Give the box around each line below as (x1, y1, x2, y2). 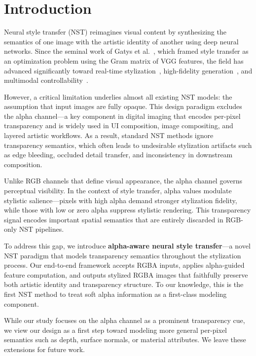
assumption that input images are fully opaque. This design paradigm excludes (4, 101, 242, 111)
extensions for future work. (4, 344, 85, 354)
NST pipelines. (19, 224, 64, 234)
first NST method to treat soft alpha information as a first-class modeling (4, 288, 227, 299)
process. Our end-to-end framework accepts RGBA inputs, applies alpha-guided (4, 260, 245, 270)
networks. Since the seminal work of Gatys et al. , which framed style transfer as (4, 46, 249, 56)
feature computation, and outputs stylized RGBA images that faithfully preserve (4, 269, 248, 280)
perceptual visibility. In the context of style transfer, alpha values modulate (4, 185, 232, 196)
